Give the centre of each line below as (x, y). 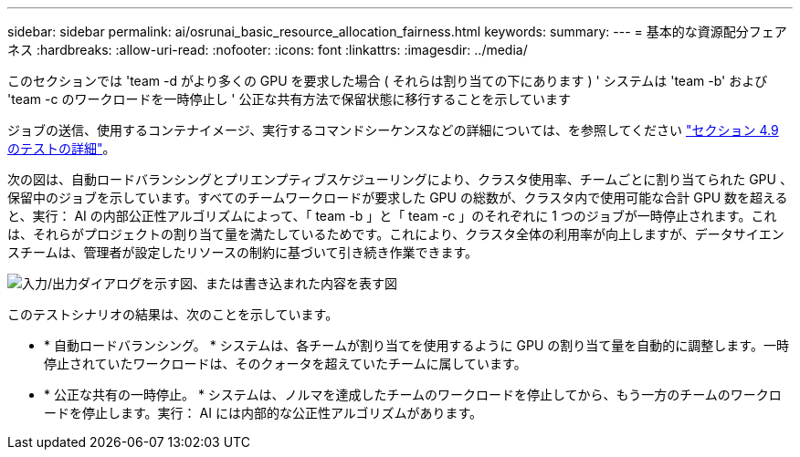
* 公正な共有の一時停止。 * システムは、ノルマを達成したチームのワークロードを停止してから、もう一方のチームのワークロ (413, 395)
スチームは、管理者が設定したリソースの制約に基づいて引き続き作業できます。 (243, 252)
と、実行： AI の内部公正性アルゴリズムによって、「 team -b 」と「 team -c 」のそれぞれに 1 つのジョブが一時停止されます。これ (392, 216)
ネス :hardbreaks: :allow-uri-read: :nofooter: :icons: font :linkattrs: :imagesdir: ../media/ (268, 50)
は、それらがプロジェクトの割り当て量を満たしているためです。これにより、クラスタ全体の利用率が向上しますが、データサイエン (396, 234)
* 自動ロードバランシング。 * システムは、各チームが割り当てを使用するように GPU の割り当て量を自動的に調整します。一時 (416, 345)
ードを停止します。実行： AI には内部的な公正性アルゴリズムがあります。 (263, 413)
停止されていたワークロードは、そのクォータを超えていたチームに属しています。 (285, 364)
